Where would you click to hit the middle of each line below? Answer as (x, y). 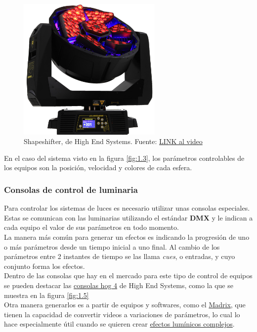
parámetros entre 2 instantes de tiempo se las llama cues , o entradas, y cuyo (120, 256)
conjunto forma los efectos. (44, 266)
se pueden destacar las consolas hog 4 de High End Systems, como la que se (119, 285)
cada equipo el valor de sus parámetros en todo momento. (91, 227)
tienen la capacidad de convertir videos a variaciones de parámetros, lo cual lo (122, 314)
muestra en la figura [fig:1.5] (46, 295)
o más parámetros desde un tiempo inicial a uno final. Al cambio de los (112, 246)
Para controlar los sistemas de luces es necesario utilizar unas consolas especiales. (127, 208)
